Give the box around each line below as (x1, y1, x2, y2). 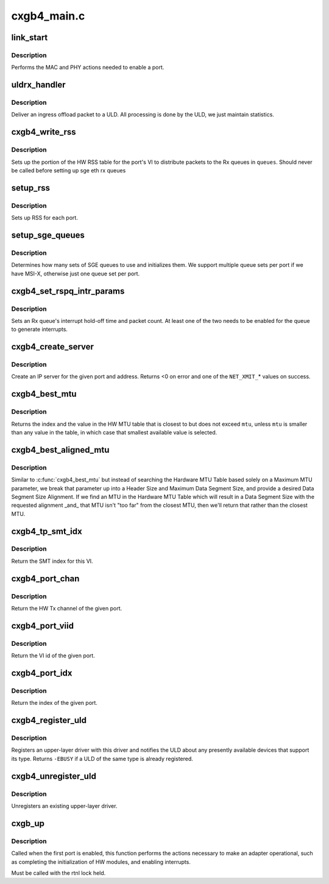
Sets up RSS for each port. (11, 214, 79, 222)
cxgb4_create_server (11, 342, 94, 352)
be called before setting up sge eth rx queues (11, 167, 126, 174)
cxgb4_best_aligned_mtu (11, 445, 110, 455)
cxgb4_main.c (11, 9, 85, 23)
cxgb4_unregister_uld (11, 771, 97, 781)
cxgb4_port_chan (11, 573, 80, 584)
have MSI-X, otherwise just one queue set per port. (11, 270, 140, 277)
